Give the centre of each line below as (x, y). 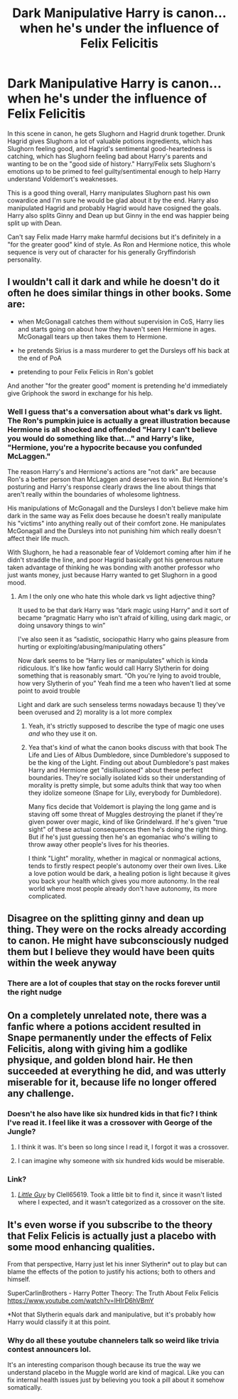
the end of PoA (39, 358)
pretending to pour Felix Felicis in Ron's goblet (86, 371)
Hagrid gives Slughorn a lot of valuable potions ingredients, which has (110, 141)
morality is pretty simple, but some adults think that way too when (125, 785)
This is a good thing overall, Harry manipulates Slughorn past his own (109, 192)
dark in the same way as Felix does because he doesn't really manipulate (114, 516)
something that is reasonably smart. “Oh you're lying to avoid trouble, (119, 676)
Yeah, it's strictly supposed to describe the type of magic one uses (126, 726)
